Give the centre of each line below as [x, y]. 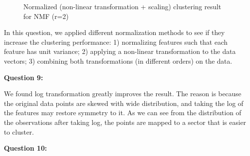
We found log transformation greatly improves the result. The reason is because [123, 94]
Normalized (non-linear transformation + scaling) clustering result [122, 6]
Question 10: [26, 148]
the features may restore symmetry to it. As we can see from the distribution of [123, 113]
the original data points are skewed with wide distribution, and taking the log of [124, 103]
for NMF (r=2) [46, 16]
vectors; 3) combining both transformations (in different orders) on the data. [118, 61]
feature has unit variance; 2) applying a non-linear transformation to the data [120, 51]
